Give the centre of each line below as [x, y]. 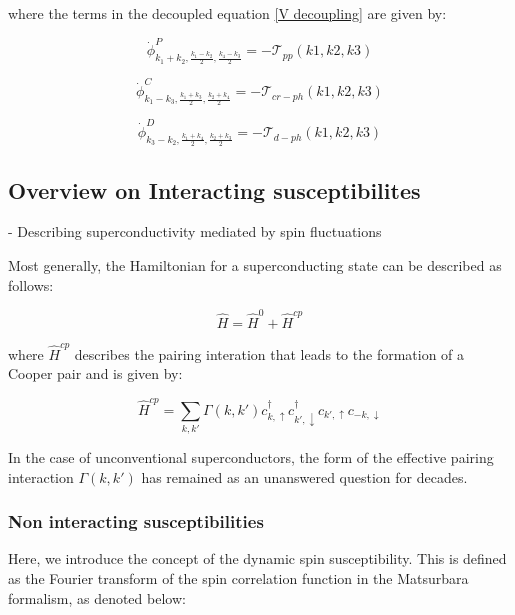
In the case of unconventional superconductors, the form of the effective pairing [251, 456]
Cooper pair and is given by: [95, 373]
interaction [41, 476]
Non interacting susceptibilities [136, 521]
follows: [31, 284]
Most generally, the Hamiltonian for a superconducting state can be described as [255, 265]
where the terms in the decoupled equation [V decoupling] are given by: [227, 13]
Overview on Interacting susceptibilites [214, 189]
